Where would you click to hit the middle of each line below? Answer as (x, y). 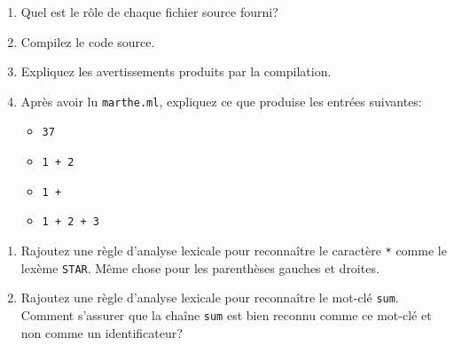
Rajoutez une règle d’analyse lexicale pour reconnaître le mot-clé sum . (210, 298)
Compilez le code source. (88, 41)
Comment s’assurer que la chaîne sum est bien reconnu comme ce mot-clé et (226, 315)
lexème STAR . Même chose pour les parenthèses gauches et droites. (200, 267)
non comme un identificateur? (102, 332)
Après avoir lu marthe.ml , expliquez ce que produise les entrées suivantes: (221, 101)
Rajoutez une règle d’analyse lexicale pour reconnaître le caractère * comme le (234, 251)
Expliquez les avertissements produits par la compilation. (176, 71)
